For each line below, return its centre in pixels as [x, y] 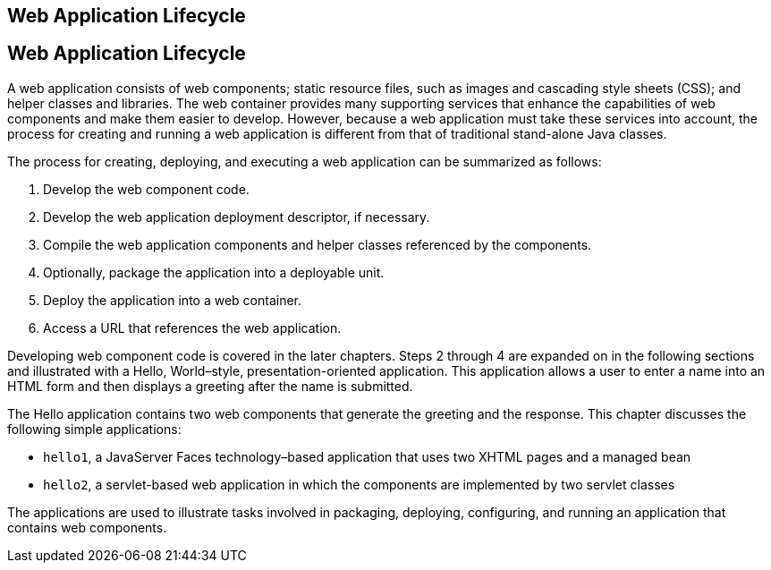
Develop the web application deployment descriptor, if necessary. [237, 217]
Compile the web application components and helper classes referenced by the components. [318, 244]
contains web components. [87, 527]
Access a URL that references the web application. [192, 328]
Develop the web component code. [146, 189]
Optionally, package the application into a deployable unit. [214, 272]
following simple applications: [94, 429]
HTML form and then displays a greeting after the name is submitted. [210, 386]
